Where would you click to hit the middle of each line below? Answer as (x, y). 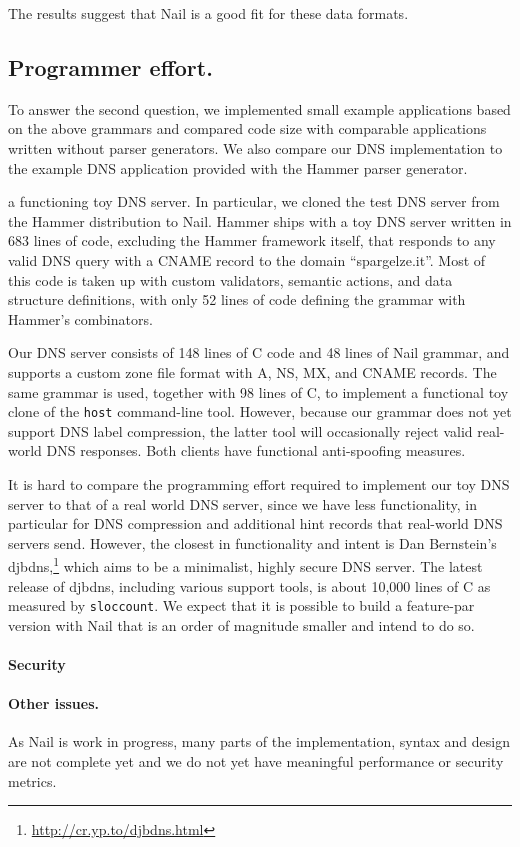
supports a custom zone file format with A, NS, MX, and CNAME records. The (252, 371)
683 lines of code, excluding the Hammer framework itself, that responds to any (252, 240)
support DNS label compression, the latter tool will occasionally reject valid (240, 430)
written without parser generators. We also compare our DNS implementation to (255, 147)
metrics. (32, 780)
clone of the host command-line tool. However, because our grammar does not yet (260, 411)
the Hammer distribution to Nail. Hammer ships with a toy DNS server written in (260, 220)
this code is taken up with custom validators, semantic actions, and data (230, 279)
